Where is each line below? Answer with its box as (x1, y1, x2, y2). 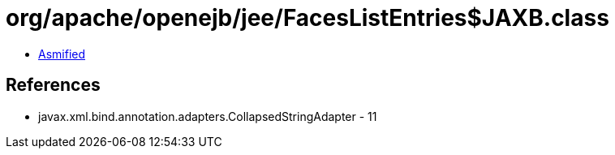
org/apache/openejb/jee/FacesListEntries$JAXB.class (6, 4, 609, 32)
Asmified (38, 46, 86, 61)
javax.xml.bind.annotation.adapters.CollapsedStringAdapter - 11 (38, 109, 377, 123)
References (6, 75, 101, 96)
